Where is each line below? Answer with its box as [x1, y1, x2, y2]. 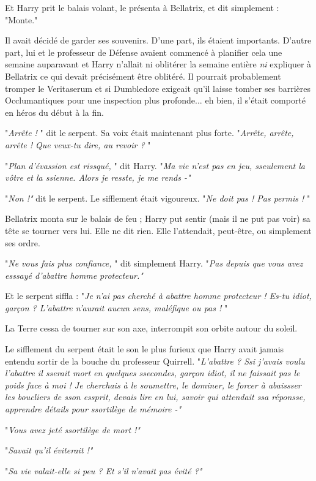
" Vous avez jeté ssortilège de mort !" [5, 423, 140, 436]
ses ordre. [5, 236, 40, 249]
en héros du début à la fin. [5, 105, 104, 118]
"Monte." [5, 13, 38, 26]
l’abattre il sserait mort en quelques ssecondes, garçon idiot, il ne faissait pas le [5, 366, 300, 379]
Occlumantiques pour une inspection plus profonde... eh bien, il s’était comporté [5, 94, 306, 107]
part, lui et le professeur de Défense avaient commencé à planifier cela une [5, 45, 282, 58]
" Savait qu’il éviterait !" [5, 444, 93, 456]
